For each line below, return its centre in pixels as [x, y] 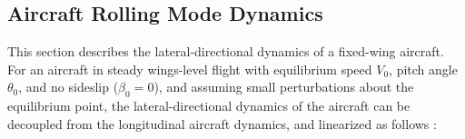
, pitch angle [423, 69]
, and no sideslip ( [69, 87]
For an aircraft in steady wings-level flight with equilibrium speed [190, 69]
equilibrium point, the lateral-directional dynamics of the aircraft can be [209, 106]
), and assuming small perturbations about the [284, 87]
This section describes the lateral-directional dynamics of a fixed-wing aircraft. [226, 51]
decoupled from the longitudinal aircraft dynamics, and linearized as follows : [222, 123]
